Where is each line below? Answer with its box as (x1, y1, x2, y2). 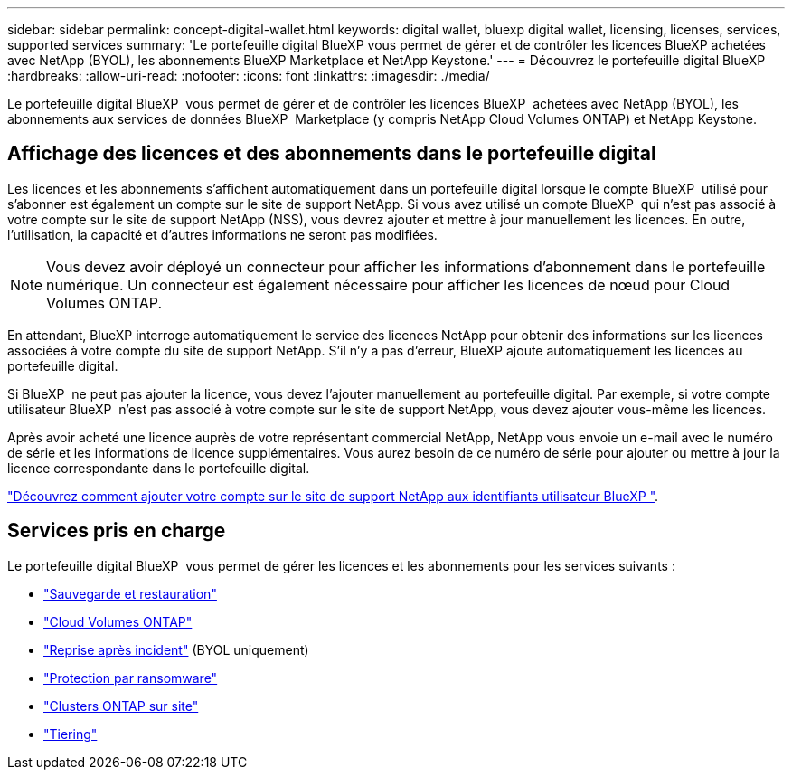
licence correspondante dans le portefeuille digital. (7, 460, 310, 476)
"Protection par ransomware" (43, 669, 218, 686)
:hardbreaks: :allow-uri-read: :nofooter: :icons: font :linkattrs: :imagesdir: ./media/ (7, 68, 490, 83)
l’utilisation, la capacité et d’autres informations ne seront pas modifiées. (7, 226, 438, 242)
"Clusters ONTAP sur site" (43, 697, 199, 714)
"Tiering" (43, 725, 98, 742)
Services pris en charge (7, 519, 226, 543)
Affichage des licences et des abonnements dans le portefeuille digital (7, 142, 656, 166)
